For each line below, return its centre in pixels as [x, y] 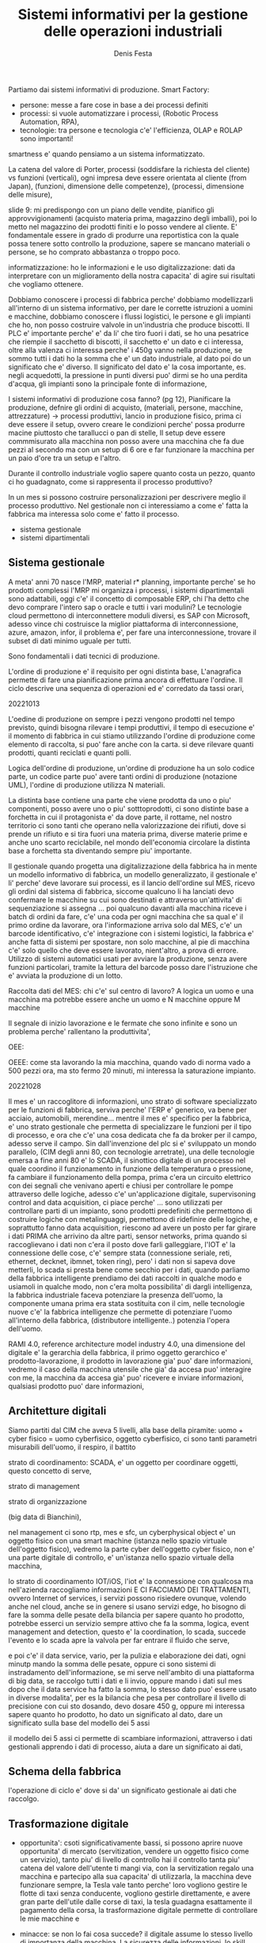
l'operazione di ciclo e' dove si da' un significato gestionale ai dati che [123, 1790]
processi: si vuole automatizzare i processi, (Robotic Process [119, 113]
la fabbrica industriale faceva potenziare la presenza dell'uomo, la [116, 1295]
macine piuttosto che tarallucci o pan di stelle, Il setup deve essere [117, 433]
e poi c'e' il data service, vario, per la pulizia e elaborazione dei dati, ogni [127, 1655]
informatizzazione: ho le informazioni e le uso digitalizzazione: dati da [122, 267]
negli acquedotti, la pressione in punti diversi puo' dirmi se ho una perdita [128, 375]
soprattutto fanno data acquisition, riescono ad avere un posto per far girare [132, 1227]
